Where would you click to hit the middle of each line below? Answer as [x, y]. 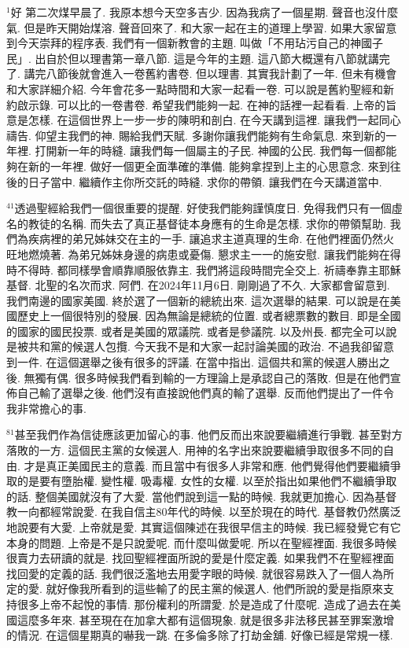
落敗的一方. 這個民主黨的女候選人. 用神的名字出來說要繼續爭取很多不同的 [195, 450]
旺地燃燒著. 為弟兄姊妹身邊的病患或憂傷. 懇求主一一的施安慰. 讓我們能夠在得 [204, 254]
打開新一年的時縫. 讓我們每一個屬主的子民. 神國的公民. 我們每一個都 [210, 151]
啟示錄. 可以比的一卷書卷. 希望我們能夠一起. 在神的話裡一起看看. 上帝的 [201, 104]
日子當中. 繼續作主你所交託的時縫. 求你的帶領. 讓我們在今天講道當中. [205, 181]
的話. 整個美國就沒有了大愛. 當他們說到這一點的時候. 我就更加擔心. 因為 [191, 496]
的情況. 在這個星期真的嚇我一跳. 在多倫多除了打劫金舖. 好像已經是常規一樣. [200, 635]
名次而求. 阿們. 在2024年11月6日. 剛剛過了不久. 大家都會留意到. [229, 285]
